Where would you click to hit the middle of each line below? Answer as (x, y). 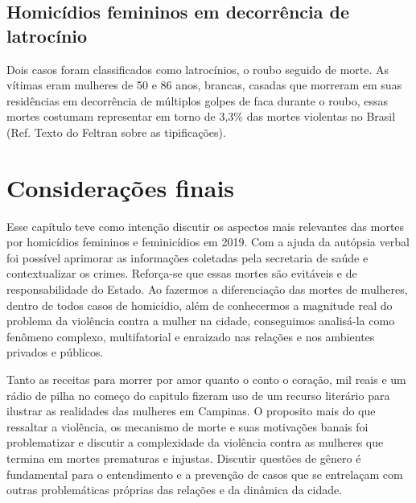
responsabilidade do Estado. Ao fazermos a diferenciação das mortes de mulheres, (207, 289)
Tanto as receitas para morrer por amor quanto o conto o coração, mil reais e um (206, 379)
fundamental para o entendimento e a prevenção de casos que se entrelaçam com (205, 474)
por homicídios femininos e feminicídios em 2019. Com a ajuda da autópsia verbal (208, 242)
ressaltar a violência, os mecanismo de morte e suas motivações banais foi (187, 426)
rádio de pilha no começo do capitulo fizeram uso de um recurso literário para (198, 395)
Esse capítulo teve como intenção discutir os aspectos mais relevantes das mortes (206, 226)
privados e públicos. (55, 352)
